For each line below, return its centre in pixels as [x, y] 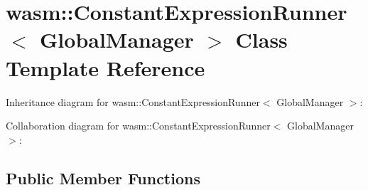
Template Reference [105, 67]
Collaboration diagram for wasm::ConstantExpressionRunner [138, 126]
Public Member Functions [103, 178]
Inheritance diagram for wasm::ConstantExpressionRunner [133, 101]
